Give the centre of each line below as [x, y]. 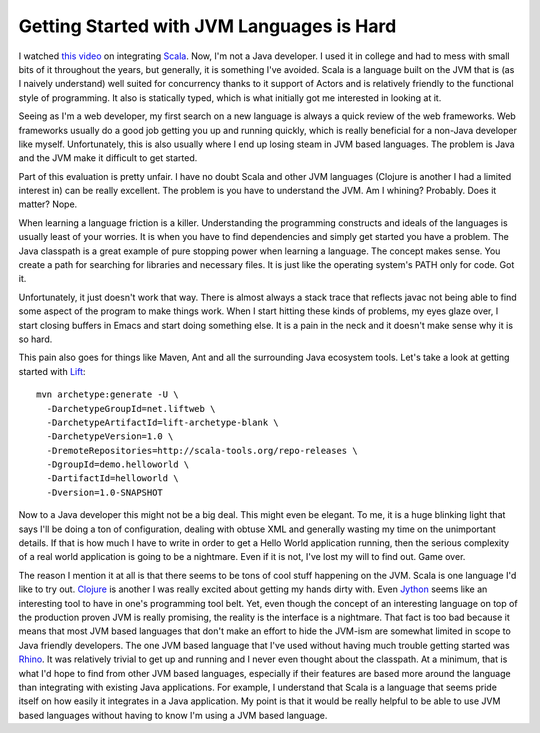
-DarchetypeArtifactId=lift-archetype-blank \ [162, 422]
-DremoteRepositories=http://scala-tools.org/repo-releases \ [202, 450]
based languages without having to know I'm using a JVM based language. [173, 715]
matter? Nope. [48, 204]
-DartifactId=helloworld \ [112, 478]
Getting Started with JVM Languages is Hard [207, 26]
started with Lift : [52, 371]
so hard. [35, 339]
